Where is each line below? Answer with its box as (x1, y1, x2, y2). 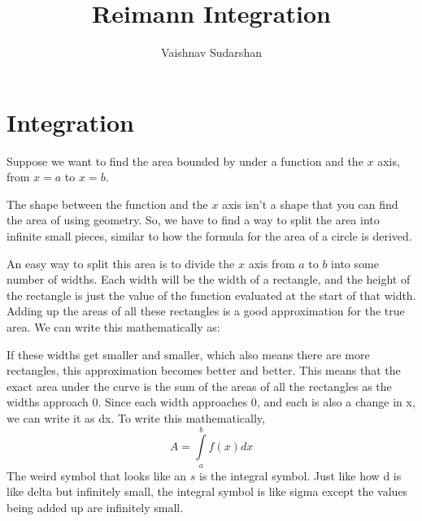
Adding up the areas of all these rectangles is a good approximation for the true (7, 302, 405, 319)
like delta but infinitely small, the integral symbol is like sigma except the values (7, 483, 408, 500)
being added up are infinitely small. (7, 498, 184, 515)
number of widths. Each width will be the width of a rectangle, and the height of (7, 271, 411, 288)
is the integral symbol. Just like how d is (198, 467, 402, 484)
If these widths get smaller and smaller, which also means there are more (7, 345, 370, 363)
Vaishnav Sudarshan (161, 44, 262, 61)
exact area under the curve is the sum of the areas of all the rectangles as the (7, 377, 392, 394)
